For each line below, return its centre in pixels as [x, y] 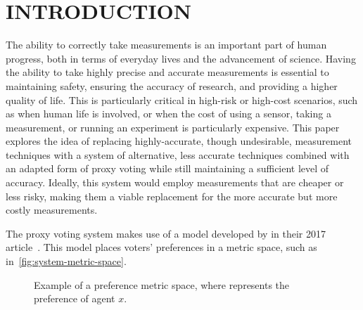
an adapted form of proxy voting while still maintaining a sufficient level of [167, 168]
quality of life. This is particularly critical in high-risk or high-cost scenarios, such [182, 99]
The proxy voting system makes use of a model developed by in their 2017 [166, 233]
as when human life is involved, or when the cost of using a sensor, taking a [168, 114]
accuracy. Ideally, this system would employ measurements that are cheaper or [175, 182]
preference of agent [75, 298]
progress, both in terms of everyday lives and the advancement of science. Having [181, 58]
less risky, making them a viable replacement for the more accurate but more [172, 196]
